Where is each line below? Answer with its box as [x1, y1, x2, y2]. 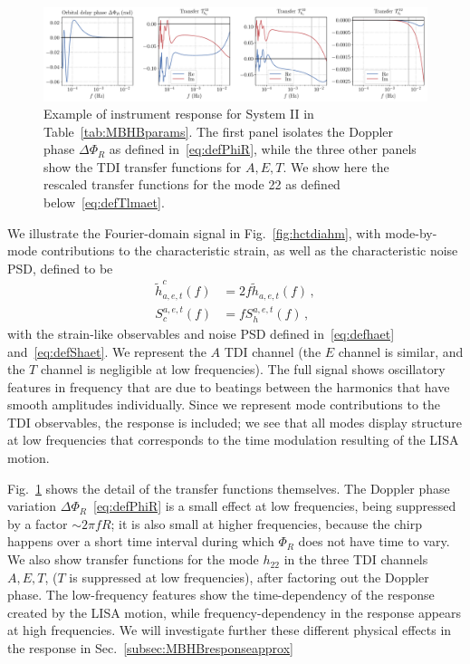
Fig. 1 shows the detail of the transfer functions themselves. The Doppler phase [7, 478, 450, 497]
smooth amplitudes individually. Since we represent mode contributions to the [7, 395, 441, 414]
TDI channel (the [224, 342, 321, 361]
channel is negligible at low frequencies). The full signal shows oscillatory [40, 360, 446, 379]
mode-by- [385, 223, 437, 242]
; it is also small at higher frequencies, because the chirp [110, 514, 423, 533]
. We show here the [283, 157, 389, 176]
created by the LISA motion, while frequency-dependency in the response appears [7, 602, 462, 621]
